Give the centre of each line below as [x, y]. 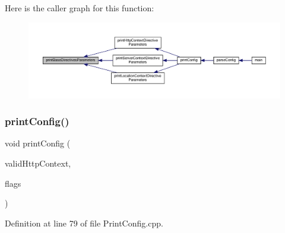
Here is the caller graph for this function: [80, 8]
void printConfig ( [38, 143]
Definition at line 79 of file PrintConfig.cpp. [84, 223]
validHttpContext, [38, 163]
